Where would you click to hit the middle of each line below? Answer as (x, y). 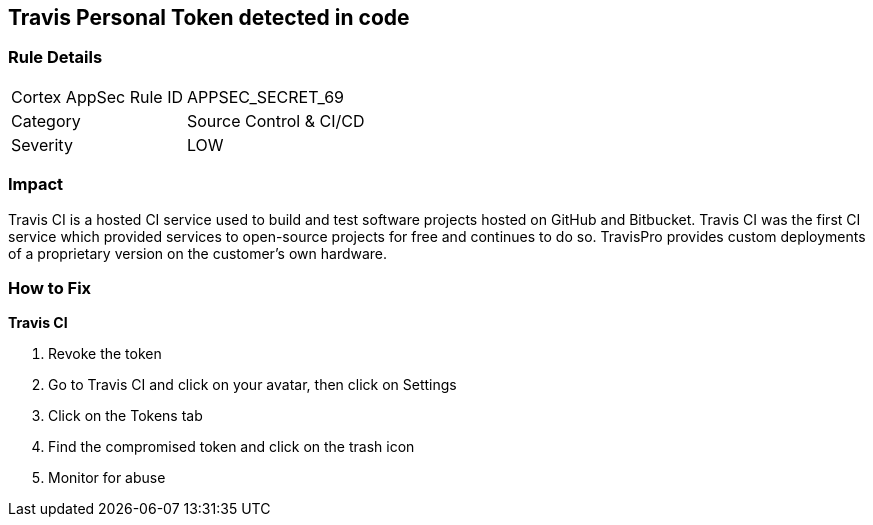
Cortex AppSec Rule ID (97, 96)
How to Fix (50, 287)
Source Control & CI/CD (276, 120)
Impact (36, 184)
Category (46, 120)
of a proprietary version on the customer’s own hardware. (198, 253)
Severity (42, 144)
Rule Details (55, 57)
